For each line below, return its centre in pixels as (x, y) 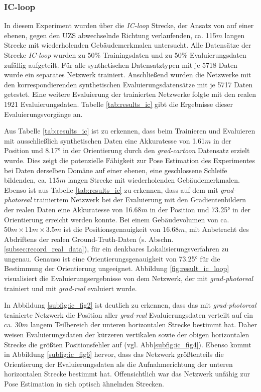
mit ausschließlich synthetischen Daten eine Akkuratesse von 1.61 (105, 140)
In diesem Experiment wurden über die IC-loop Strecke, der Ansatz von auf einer (129, 25)
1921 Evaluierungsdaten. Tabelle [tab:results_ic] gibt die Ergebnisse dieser (119, 104)
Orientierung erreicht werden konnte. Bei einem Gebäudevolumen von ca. (117, 219)
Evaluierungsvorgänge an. (43, 114)
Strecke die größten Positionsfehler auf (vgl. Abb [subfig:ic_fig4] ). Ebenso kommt (128, 344)
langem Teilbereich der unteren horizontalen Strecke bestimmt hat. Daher (144, 324)
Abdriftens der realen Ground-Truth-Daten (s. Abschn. (89, 239)
